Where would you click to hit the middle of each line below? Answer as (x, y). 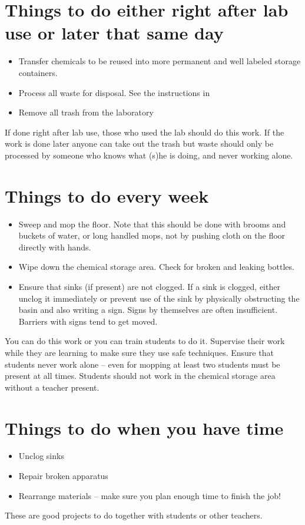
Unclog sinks (41, 456)
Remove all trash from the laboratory (86, 112)
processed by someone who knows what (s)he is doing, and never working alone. (149, 155)
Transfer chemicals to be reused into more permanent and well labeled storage (160, 61)
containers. (38, 72)
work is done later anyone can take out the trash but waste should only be (139, 143)
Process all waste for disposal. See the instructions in (114, 92)
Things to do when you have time (144, 427)
